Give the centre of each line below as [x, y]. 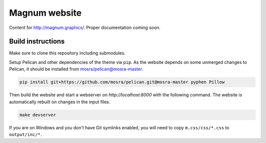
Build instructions [37, 42]
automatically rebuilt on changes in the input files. [60, 102]
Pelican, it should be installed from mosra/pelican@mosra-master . [76, 69]
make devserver [38, 115]
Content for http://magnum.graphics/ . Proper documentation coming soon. [85, 28]
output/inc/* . [25, 134]
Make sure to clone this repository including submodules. [67, 53]
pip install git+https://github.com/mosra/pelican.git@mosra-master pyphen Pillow [122, 82]
